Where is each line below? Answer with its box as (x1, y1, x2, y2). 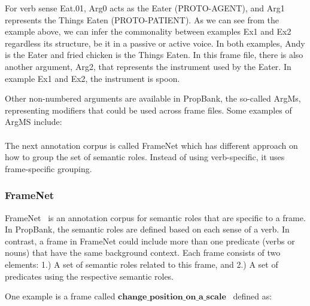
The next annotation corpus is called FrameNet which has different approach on (5, 139, 298, 151)
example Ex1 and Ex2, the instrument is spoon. (5, 72, 180, 84)
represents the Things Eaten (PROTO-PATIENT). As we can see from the (5, 13, 279, 26)
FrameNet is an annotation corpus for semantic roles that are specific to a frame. (5, 211, 306, 224)
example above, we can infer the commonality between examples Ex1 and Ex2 (5, 25, 291, 38)
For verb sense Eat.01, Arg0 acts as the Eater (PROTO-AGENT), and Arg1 (5, 2, 285, 14)
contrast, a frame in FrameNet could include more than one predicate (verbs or (5, 234, 295, 247)
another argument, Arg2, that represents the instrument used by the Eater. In (5, 60, 291, 72)
